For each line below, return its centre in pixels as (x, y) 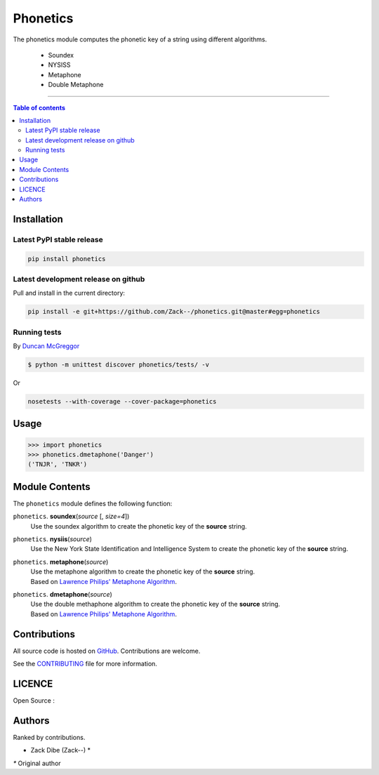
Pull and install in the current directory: (69, 293)
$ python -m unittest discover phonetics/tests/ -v (119, 365)
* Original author (37, 763)
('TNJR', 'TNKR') (58, 464)
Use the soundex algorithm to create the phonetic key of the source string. (139, 526)
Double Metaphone (76, 85)
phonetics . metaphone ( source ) (61, 562)
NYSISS (59, 65)
